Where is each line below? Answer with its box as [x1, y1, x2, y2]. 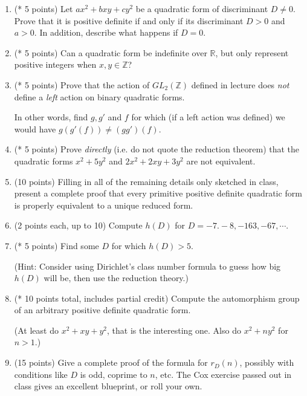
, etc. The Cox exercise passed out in [155, 368, 292, 380]
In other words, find [14, 111, 88, 123]
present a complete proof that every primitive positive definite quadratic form [14, 187, 302, 200]
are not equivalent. [186, 154, 256, 167]
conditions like [14, 368, 68, 380]
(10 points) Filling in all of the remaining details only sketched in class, [14, 175, 279, 187]
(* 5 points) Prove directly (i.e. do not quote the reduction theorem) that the [14, 143, 300, 155]
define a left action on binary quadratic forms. [14, 90, 185, 103]
